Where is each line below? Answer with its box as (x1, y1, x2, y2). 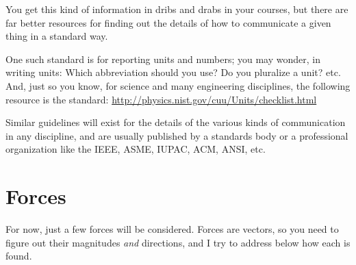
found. (5, 249, 32, 263)
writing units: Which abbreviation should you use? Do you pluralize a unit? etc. (5, 65, 341, 79)
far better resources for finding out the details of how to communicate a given (5, 15, 331, 29)
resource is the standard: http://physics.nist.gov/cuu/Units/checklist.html (5, 92, 317, 106)
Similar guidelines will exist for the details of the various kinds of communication (5, 115, 346, 129)
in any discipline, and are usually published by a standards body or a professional (5, 128, 348, 142)
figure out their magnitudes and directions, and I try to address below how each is (5, 235, 351, 249)
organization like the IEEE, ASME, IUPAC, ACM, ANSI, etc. (5, 142, 266, 156)
